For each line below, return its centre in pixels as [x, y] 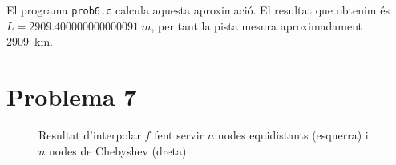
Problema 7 [72, 97]
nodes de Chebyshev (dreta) [118, 150]
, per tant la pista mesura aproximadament [257, 25]
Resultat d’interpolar [90, 134]
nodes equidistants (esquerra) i [293, 134]
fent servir [179, 134]
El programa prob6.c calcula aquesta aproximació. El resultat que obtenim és [198, 10]
